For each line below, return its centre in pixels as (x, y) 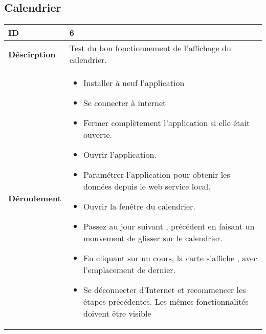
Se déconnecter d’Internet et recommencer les (164, 290)
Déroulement (35, 198)
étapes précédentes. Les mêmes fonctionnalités (166, 302)
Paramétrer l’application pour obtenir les (157, 175)
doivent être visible (117, 314)
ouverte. (97, 135)
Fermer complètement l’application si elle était (167, 123)
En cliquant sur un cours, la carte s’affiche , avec (170, 258)
